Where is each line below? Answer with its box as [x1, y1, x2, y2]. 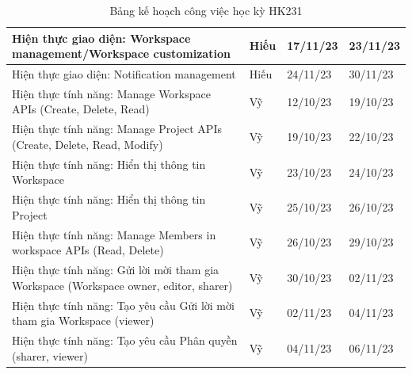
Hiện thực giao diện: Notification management [12, 66, 236, 82]
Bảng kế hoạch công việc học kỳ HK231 [109, 2, 303, 18]
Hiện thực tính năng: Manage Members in [12, 226, 216, 242]
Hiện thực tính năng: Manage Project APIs [12, 120, 222, 137]
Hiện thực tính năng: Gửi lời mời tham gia [12, 261, 219, 278]
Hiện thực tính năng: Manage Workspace [12, 85, 211, 101]
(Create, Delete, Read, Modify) [12, 135, 163, 152]
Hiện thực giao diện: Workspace [12, 29, 191, 46]
